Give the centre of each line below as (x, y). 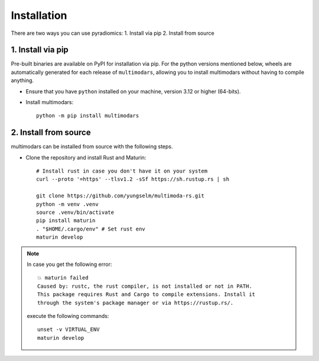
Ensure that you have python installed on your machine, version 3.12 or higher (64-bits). (133, 91)
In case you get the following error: (69, 264)
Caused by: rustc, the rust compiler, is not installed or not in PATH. (145, 286)
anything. (22, 80)
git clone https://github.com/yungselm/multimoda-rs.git (121, 196)
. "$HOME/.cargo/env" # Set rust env (91, 229)
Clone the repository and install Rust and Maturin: (86, 157)
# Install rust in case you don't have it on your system (122, 171)
